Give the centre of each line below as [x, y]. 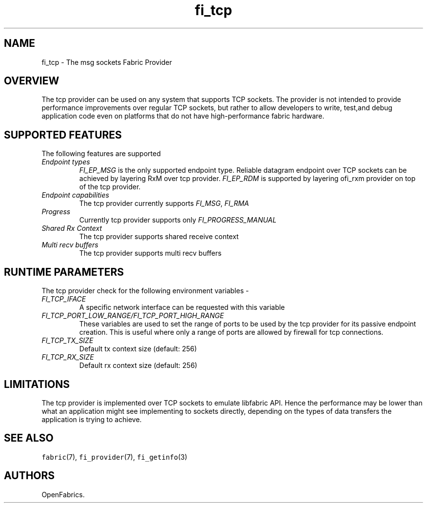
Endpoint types [66, 162]
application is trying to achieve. [92, 419]
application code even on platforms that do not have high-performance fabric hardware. [183, 116]
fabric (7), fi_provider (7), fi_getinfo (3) [115, 457]
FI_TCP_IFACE [64, 299]
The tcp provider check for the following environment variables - [145, 291]
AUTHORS [29, 476]
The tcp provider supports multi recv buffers [150, 253]
